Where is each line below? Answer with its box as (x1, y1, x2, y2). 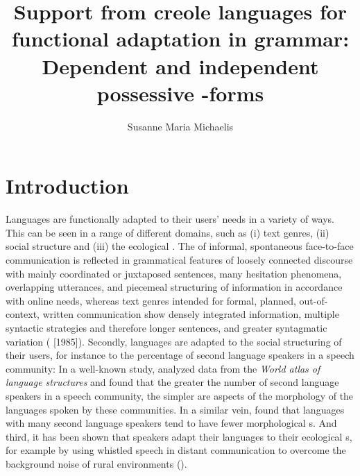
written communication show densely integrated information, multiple (42, 307, 339, 321)
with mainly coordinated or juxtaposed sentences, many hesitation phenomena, (6, 266, 342, 280)
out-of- (299, 293, 328, 307)
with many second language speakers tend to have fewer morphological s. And (6, 416, 337, 430)
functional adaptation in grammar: (11, 24, 350, 53)
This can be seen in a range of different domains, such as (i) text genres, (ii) (6, 225, 329, 239)
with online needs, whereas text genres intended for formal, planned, (6, 293, 296, 307)
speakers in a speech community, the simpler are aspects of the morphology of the (6, 388, 354, 402)
